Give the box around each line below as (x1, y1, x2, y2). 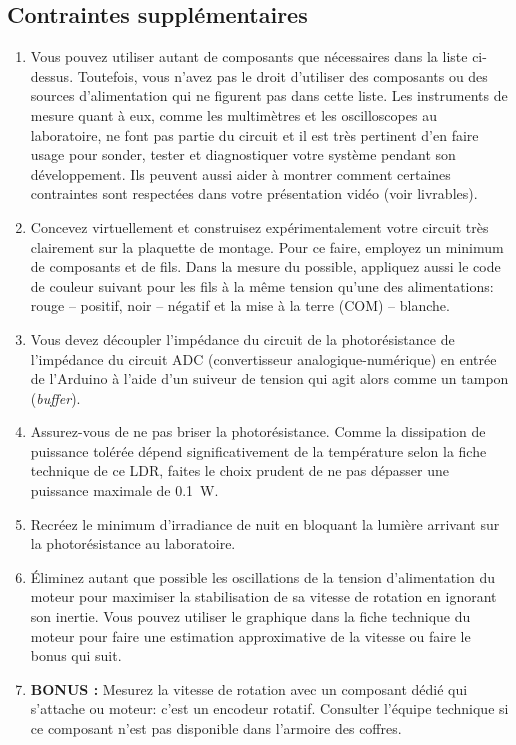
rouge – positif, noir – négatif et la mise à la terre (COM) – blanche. (30, 295, 450, 316)
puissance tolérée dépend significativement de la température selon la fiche (30, 440, 487, 461)
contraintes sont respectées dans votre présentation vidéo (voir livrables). (30, 183, 478, 204)
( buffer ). (30, 387, 81, 408)
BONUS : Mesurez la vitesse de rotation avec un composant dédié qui (30, 678, 468, 699)
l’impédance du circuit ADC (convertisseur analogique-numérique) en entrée (30, 348, 497, 369)
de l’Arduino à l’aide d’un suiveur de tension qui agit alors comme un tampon (30, 368, 509, 389)
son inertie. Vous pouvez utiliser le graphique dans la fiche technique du (30, 606, 471, 627)
